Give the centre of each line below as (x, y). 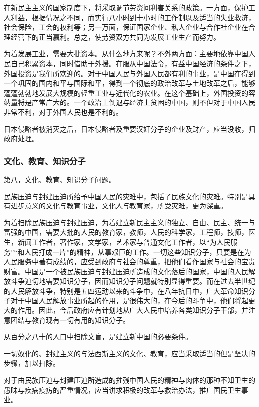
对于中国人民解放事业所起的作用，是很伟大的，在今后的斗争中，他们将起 (129, 300)
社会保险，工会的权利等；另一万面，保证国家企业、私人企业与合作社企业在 (126, 27)
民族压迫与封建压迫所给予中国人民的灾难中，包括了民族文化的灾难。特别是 (126, 196)
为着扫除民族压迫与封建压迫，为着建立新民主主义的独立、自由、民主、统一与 (129, 222)
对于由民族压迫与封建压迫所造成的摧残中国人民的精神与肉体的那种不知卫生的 (129, 380)
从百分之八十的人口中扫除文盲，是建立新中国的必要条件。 (98, 337)
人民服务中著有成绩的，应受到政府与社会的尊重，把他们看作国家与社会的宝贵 (129, 261)
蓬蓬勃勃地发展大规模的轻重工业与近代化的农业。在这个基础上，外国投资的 (126, 92)
